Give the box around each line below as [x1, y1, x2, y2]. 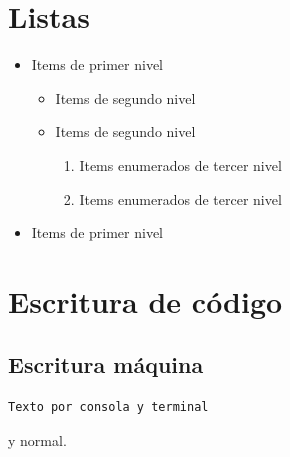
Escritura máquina [8, 349, 204, 380]
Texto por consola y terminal [8, 400, 209, 415]
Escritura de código [8, 280, 283, 321]
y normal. [8, 429, 67, 450]
